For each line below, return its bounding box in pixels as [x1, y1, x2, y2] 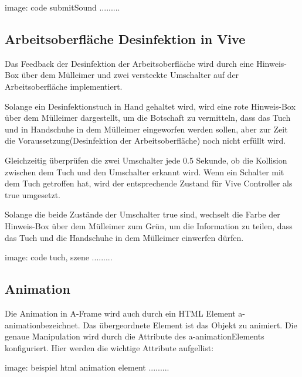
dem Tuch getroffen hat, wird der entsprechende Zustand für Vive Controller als [5, 177, 293, 189]
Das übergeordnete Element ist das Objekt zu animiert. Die [83, 318, 297, 331]
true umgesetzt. [5, 188, 60, 201]
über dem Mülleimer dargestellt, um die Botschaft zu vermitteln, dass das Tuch [5, 111, 291, 124]
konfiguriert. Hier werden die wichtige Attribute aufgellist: [5, 341, 214, 354]
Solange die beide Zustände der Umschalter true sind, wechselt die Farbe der [5, 208, 280, 220]
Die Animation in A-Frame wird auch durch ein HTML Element [5, 307, 236, 319]
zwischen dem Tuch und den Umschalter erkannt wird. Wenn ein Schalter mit [5, 165, 284, 178]
